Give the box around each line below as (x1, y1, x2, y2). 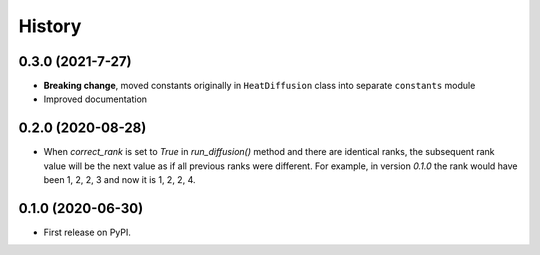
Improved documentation (43, 93, 148, 105)
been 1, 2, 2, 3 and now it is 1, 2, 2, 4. (43, 174, 196, 186)
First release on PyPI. (43, 226, 132, 239)
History (18, 15, 82, 37)
